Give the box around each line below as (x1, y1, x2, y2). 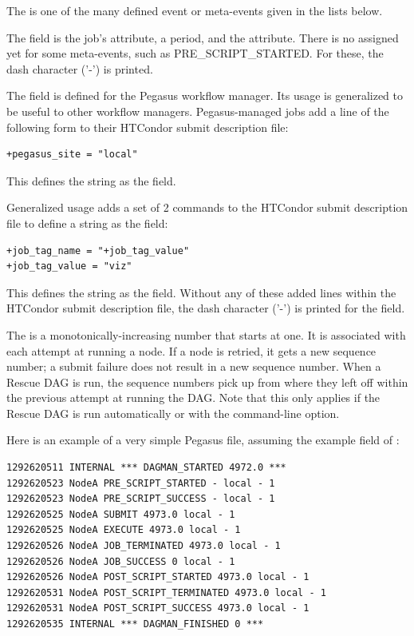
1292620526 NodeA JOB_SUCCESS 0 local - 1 (6, 555, 235, 567)
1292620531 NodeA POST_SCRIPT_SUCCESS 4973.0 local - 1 (6, 602, 310, 614)
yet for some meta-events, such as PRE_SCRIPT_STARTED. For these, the (6, 45, 384, 62)
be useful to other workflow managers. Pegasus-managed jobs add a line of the (6, 102, 389, 119)
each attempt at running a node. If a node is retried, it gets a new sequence (6, 342, 377, 359)
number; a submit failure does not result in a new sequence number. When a (6, 358, 381, 375)
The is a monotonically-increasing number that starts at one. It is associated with (6, 326, 406, 343)
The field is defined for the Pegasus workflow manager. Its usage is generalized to (6, 87, 403, 104)
